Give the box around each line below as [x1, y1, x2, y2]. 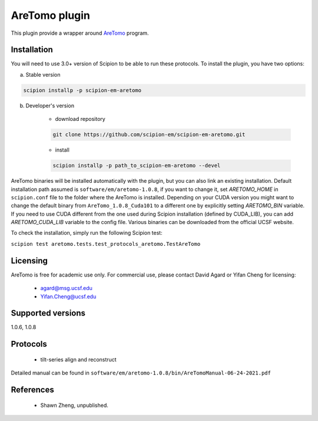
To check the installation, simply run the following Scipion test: [11, 229, 163, 236]
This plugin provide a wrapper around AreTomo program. [11, 29, 150, 37]
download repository [55, 116, 105, 123]
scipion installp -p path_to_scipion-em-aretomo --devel [52, 162, 221, 169]
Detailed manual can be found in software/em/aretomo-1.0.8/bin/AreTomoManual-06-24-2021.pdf [11, 369, 271, 377]
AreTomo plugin [11, 9, 91, 22]
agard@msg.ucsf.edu [40, 285, 92, 292]
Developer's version [25, 102, 75, 109]
